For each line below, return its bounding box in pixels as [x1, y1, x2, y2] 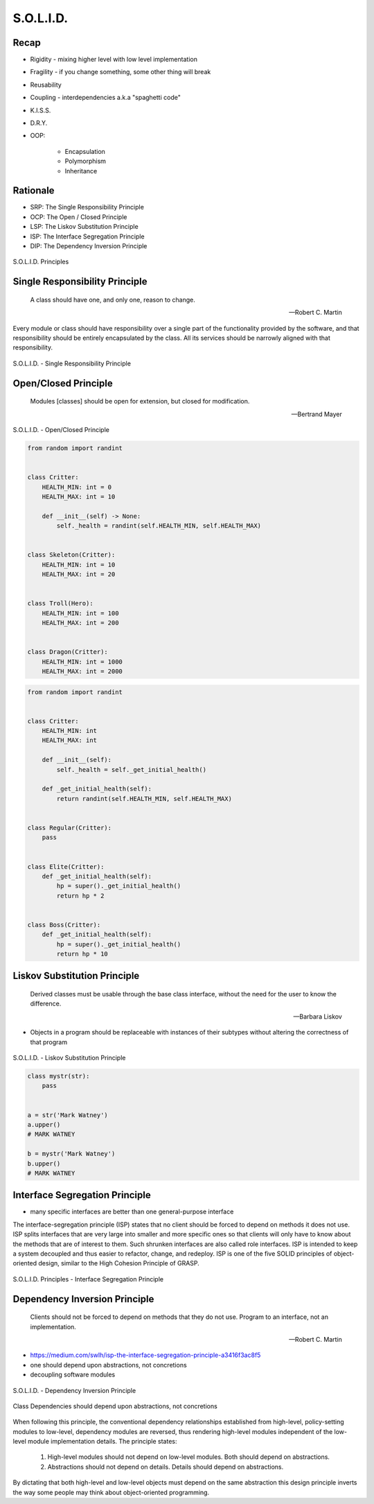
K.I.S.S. [30, 106, 51, 114]
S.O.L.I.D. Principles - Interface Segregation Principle [12, 1274, 164, 1283]
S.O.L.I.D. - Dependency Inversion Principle [12, 1386, 136, 1394]
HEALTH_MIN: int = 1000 [42, 657, 123, 666]
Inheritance [64, 166, 98, 175]
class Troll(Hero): [27, 600, 93, 607]
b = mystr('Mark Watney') [27, 1150, 116, 1158]
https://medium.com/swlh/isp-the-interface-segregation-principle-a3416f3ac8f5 [30, 1351, 261, 1359]
